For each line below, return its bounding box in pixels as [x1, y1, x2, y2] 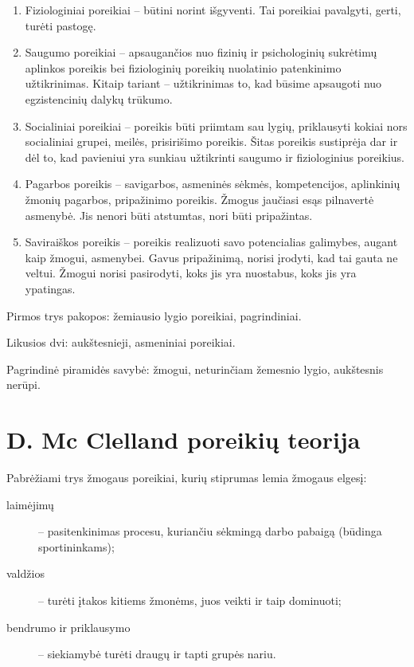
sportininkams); [38, 538, 115, 555]
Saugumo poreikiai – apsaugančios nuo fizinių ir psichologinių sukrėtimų [25, 44, 377, 61]
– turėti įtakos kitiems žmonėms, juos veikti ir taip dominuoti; [38, 591, 342, 608]
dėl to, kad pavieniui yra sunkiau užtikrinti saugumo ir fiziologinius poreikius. [25, 148, 404, 165]
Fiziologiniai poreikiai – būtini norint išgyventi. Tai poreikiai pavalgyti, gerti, [25, 2, 401, 18]
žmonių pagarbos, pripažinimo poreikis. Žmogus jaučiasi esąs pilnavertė [25, 190, 374, 207]
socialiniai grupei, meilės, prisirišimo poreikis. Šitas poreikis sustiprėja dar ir [25, 133, 398, 150]
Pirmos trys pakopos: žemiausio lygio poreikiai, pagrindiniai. [6, 307, 302, 324]
